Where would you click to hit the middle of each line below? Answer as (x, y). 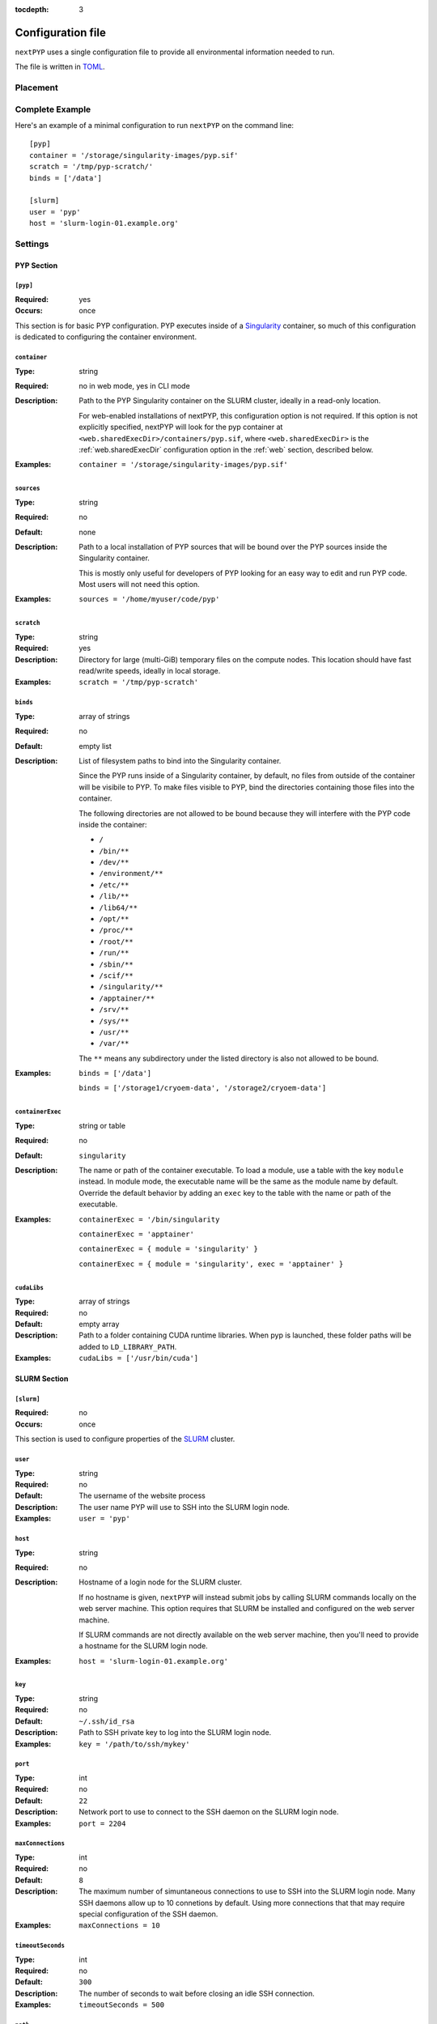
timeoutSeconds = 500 (122, 2005)
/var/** (114, 1044)
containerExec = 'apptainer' (136, 1234)
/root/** (116, 942)
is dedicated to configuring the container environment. (106, 337)
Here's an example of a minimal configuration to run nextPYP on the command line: (155, 125)
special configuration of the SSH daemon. (148, 1914)
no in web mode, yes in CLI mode (134, 386)
